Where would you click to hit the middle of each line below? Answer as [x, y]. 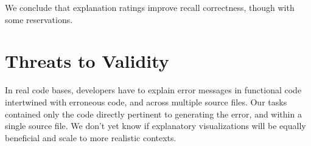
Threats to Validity [87, 61]
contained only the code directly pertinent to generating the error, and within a [153, 114]
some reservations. [39, 19]
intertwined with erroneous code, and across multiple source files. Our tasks [146, 101]
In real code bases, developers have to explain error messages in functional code [153, 90]
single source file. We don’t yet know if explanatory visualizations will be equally [155, 126]
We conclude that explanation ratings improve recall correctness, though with [150, 7]
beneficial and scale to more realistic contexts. [91, 137]
